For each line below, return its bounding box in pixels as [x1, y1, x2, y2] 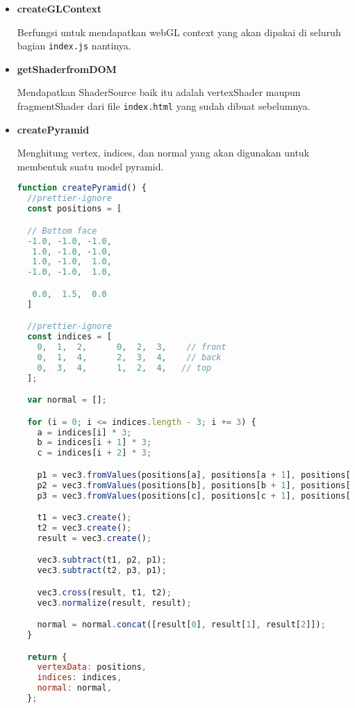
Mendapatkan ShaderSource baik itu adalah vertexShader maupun [17, 85, 301, 99]
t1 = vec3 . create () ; [37, 513, 132, 523]
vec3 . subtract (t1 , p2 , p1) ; [37, 555, 167, 565]
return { [27, 652, 67, 662]
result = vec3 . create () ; [37, 533, 152, 543]
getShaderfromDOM [17, 61, 117, 76]
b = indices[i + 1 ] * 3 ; [37, 437, 152, 448]
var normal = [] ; [27, 395, 107, 405]
